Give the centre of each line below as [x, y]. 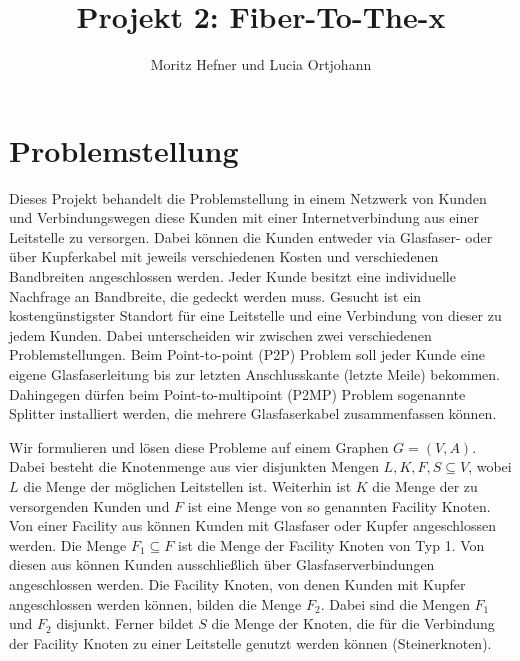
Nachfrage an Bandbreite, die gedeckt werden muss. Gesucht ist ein [215, 295]
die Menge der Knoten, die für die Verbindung [353, 623]
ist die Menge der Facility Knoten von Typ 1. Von [331, 544]
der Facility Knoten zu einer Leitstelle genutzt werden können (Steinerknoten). [250, 642]
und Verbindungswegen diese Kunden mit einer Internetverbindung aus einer [244, 217]
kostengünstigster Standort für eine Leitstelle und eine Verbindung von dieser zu [255, 315]
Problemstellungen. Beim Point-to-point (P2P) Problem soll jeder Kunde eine [247, 354]
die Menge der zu [425, 485]
